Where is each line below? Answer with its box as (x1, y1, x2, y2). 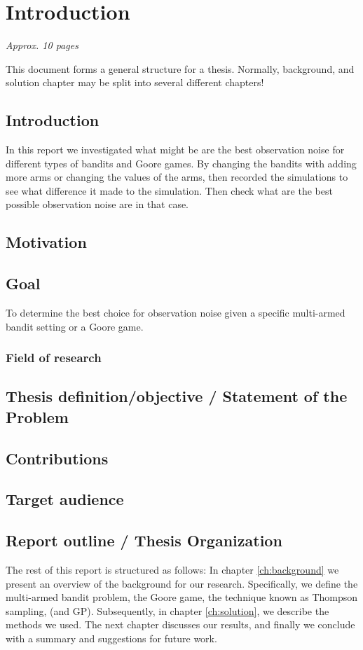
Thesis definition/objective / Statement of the (6, 385, 348, 407)
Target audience (6, 488, 124, 510)
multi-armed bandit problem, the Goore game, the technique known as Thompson (6, 590, 358, 604)
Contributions (6, 447, 109, 469)
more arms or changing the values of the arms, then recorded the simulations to (6, 170, 348, 184)
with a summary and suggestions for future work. (6, 631, 217, 645)
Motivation (6, 231, 87, 253)
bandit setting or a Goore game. (6, 319, 144, 333)
